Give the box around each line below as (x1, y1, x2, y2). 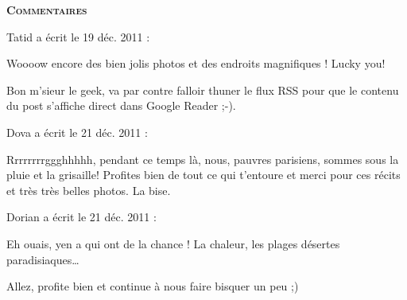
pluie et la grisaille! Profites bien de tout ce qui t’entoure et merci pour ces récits (6, 166, 401, 183)
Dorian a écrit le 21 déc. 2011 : (6, 208, 157, 225)
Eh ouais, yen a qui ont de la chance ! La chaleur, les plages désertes (6, 235, 340, 251)
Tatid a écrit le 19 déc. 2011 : (6, 28, 150, 45)
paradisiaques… (6, 251, 79, 267)
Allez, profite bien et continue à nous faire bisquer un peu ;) (6, 278, 299, 294)
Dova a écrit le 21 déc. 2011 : (6, 123, 148, 140)
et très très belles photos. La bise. (6, 181, 171, 198)
